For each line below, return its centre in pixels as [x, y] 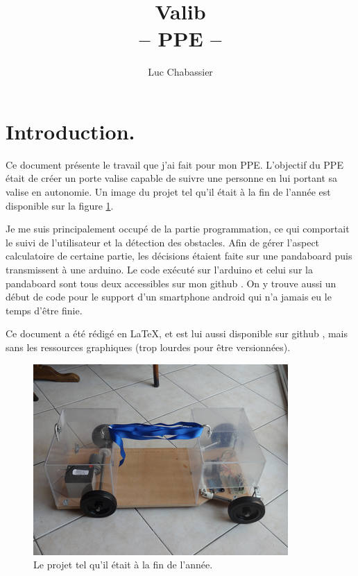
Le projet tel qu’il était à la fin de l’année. [123, 565]
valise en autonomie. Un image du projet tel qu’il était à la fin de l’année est [168, 192]
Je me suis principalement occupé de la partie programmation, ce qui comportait [178, 229]
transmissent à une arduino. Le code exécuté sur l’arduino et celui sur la [159, 269]
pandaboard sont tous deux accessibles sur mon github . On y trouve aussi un [171, 283]
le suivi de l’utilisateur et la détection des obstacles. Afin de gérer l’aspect [163, 242]
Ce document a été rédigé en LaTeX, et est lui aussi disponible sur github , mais [177, 333]
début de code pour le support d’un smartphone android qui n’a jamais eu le [169, 297]
